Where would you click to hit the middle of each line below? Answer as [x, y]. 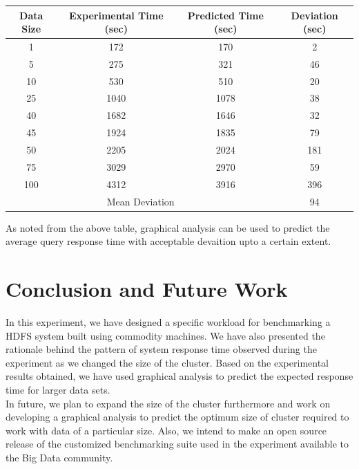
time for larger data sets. [58, 389]
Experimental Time [116, 15]
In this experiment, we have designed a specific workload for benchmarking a [168, 321]
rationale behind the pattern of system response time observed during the [161, 349]
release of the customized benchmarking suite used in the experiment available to [177, 444]
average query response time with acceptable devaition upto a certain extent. [168, 241]
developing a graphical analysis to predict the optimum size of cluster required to [177, 417]
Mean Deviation [140, 201]
